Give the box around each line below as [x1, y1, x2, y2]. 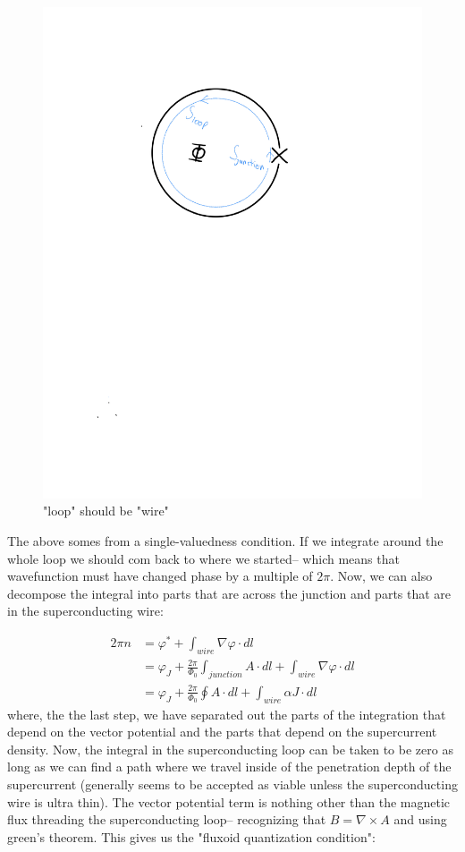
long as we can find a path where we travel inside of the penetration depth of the [7, 757, 452, 776]
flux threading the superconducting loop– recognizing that [7, 810, 326, 829]
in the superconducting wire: [7, 601, 164, 620]
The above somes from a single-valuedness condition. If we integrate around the [7, 532, 444, 550]
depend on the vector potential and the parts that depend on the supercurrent [7, 722, 437, 741]
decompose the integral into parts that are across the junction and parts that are [7, 584, 452, 602]
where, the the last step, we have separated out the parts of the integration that [7, 704, 446, 723]
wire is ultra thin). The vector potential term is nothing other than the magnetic [7, 792, 451, 811]
